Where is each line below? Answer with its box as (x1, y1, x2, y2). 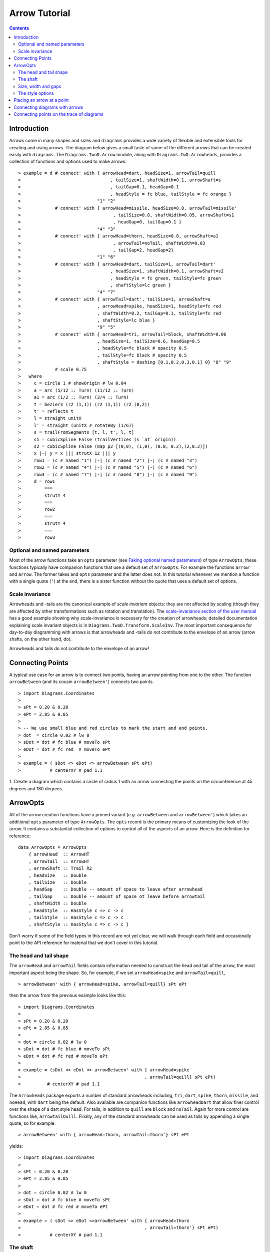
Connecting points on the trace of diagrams (13, 111, 103, 117)
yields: (9, 1143, 23, 1149)
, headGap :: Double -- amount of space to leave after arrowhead (28, 886, 203, 892)
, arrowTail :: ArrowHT (28, 858, 89, 864)
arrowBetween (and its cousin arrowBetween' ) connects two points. (9, 679, 154, 685)
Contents (9, 25, 29, 31)
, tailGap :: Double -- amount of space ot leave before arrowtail (28, 893, 205, 899)
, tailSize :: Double (28, 879, 87, 885)
